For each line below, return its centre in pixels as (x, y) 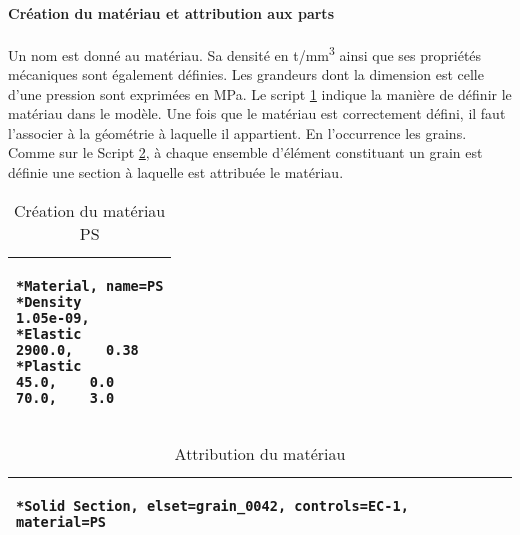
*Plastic (49, 365)
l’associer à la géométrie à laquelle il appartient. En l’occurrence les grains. (237, 132)
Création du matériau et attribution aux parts (171, 12)
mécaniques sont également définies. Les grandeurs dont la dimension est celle (246, 74)
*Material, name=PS (90, 285)
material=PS (61, 521)
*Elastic (49, 333)
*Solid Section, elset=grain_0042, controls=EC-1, (212, 505)
